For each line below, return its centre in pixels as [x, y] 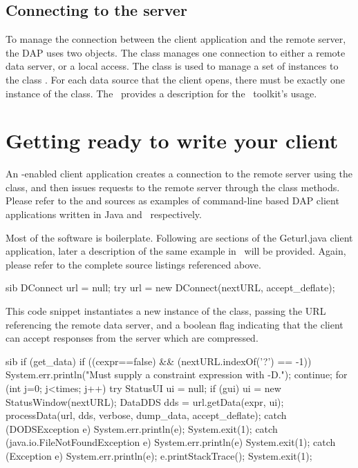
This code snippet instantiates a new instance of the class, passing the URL [166, 311]
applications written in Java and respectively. [104, 214]
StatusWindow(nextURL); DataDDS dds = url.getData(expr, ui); [145, 401]
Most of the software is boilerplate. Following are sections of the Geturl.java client [179, 237]
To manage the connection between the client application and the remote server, [176, 39]
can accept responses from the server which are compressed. [132, 338]
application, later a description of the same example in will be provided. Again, [176, 251]
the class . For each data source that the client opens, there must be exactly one [176, 79]
